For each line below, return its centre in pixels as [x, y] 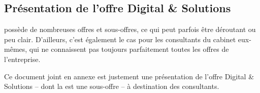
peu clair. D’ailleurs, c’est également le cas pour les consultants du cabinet [120, 39]
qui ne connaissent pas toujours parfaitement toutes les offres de [129, 49]
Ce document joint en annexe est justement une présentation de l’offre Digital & [129, 76]
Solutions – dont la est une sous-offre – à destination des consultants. [112, 86]
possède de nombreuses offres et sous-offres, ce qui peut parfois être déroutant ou [130, 29]
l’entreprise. [22, 59]
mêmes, [16, 49]
